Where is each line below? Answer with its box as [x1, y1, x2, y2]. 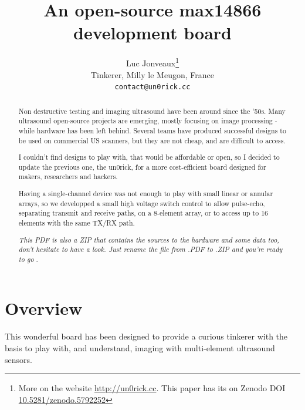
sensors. [5, 353, 32, 365]
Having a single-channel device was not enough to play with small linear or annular [18, 188, 273, 198]
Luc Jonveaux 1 [126, 55, 179, 69]
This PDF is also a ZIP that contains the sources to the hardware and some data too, [18, 234, 280, 244]
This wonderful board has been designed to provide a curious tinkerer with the [5, 330, 288, 342]
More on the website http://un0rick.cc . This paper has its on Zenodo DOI [18, 382, 286, 394]
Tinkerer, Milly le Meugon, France [91, 68, 214, 80]
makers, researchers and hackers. [18, 172, 118, 182]
